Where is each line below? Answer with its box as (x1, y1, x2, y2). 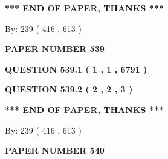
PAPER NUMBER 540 (5, 144, 105, 157)
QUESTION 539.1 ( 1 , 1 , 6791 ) (5, 62, 147, 75)
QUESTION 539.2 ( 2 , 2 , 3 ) (5, 83, 133, 96)
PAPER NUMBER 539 (5, 42, 105, 55)
